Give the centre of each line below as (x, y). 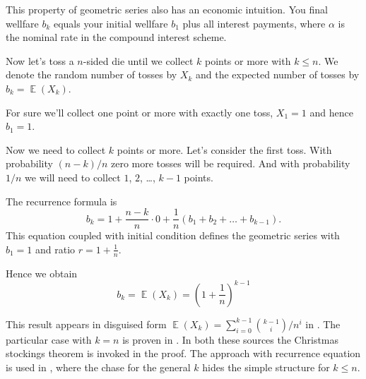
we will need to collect (73, 177)
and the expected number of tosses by (278, 74)
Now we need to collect (56, 149)
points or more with (248, 60)
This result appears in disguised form (86, 324)
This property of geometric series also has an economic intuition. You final (167, 9)
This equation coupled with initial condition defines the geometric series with (173, 235)
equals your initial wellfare (111, 23)
